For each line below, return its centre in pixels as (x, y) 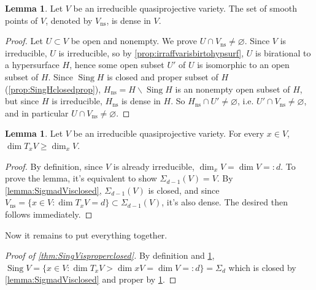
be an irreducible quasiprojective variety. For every (169, 133)
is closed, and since (184, 190)
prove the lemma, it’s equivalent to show (81, 178)
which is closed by (262, 267)
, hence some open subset (117, 65)
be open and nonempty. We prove (134, 41)
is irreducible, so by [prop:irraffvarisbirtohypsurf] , (151, 52)
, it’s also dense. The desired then (225, 202)
